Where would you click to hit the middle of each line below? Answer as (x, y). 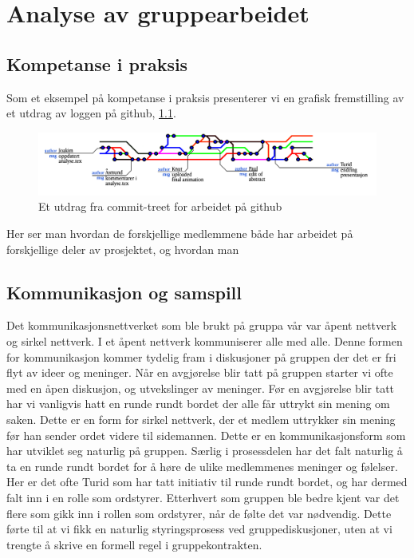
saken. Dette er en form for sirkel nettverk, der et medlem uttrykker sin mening (201, 419)
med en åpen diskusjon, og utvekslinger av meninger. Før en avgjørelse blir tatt (201, 388)
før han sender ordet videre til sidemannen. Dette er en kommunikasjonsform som (206, 435)
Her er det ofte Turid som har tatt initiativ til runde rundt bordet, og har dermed (207, 482)
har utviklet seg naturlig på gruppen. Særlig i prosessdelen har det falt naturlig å (205, 451)
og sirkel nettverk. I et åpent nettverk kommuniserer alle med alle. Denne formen (205, 341)
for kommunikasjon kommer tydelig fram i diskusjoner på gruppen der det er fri (201, 356)
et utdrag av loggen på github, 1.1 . (91, 113)
